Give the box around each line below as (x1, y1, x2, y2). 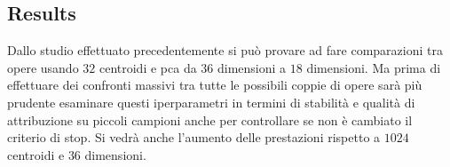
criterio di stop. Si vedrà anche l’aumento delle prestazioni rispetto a (7, 128, 381, 147)
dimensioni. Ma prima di (306, 58, 441, 76)
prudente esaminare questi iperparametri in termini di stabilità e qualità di (7, 92, 415, 111)
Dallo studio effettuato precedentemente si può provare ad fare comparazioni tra (7, 41, 443, 60)
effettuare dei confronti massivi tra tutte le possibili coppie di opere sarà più (7, 76, 422, 94)
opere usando (7, 58, 79, 76)
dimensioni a (217, 58, 287, 76)
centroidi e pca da (99, 58, 197, 76)
